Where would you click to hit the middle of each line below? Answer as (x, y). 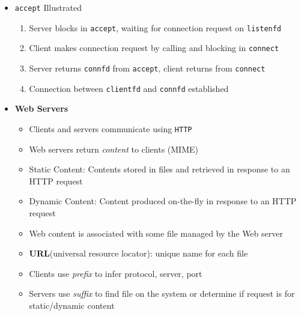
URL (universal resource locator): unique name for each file (138, 253)
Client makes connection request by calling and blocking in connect (154, 48)
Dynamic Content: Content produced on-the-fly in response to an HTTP (163, 201)
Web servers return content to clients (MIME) (114, 149)
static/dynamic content (72, 305)
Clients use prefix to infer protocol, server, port (116, 273)
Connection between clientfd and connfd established (129, 88)
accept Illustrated (48, 7)
